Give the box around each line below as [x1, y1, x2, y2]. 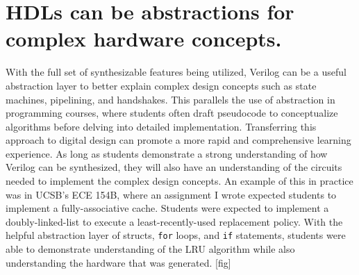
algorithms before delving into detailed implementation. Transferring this [6, 119, 317, 133]
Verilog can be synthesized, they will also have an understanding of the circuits [6, 160, 342, 174]
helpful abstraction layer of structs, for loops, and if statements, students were [6, 228, 346, 242]
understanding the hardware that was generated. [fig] [6, 255, 231, 269]
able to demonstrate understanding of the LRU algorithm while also [6, 242, 295, 256]
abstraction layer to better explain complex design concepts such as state [6, 78, 317, 92]
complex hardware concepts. [6, 24, 282, 53]
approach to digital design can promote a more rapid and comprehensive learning [6, 133, 351, 147]
